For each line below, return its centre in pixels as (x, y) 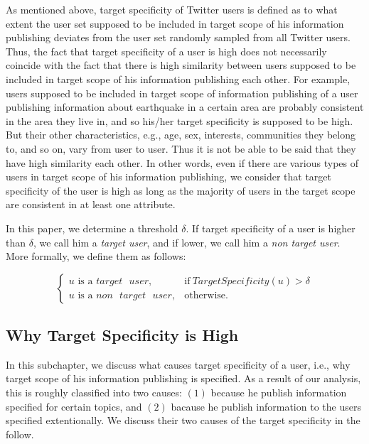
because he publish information (279, 392)
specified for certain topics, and (74, 406)
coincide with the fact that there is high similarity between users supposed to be (181, 65)
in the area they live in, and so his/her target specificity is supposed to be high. (180, 120)
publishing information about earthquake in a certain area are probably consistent (185, 107)
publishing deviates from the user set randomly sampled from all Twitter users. (178, 37)
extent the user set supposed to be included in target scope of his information (175, 23)
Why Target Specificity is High (122, 335)
